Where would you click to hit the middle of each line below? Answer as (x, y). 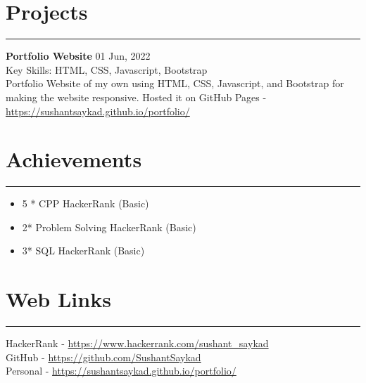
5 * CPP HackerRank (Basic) (86, 203)
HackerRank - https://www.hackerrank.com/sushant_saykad (137, 343)
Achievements (74, 159)
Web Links (58, 299)
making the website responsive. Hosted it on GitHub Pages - (136, 97)
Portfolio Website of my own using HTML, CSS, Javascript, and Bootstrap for (175, 83)
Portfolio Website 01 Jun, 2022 (78, 56)
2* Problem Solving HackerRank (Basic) (109, 227)
